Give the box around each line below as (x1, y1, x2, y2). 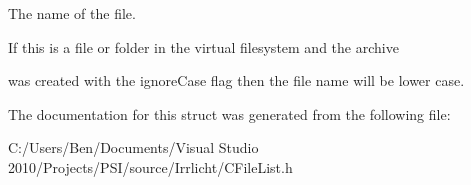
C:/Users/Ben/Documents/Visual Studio (8, 137, 259, 158)
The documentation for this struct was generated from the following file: (8, 103, 451, 124)
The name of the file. (8, 3, 136, 23)
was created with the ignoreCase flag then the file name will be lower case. (8, 70, 465, 91)
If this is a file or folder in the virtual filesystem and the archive (8, 36, 399, 57)
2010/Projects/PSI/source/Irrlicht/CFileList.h (8, 156, 293, 177)
